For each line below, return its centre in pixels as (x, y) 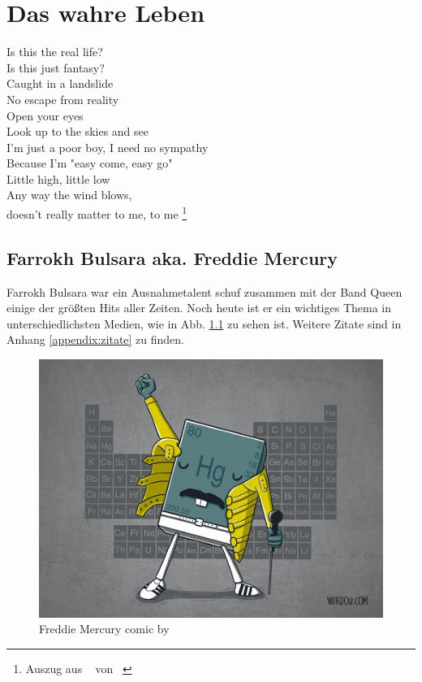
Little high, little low (58, 178)
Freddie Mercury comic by (104, 629)
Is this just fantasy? (56, 67)
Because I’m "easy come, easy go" (90, 163)
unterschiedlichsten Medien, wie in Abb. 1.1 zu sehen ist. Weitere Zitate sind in (204, 323)
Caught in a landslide (60, 83)
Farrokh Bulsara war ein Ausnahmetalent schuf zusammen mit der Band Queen (205, 291)
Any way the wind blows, (69, 195)
